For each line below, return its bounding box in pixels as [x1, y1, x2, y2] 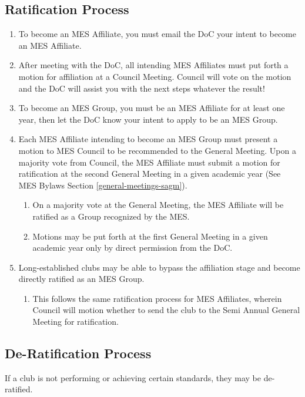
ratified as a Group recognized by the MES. [32, 210, 190, 222]
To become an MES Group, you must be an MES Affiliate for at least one [18, 102, 285, 114]
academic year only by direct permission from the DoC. [32, 241, 233, 254]
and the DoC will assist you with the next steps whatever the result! [18, 82, 265, 94]
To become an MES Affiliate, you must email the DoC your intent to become [18, 28, 296, 40]
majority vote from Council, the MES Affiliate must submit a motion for [18, 156, 280, 168]
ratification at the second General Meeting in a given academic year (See [18, 167, 281, 180]
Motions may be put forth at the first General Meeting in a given [32, 230, 268, 242]
